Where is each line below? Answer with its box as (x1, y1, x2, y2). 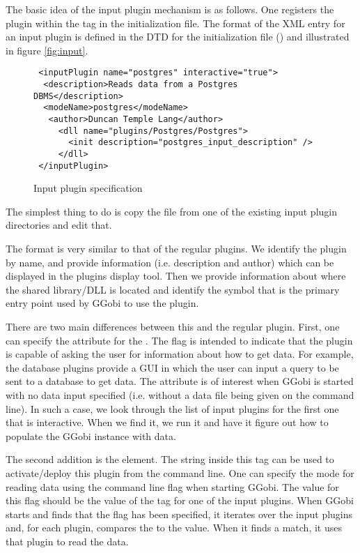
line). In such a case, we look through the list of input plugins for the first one (6, 401, 339, 416)
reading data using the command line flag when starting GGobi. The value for (6, 479, 339, 494)
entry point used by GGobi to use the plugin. (6, 296, 199, 310)
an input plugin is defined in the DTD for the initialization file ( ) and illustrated (6, 29, 350, 44)
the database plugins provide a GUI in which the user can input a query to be (6, 360, 339, 374)
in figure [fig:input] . (6, 43, 88, 57)
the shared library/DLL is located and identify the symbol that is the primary (6, 282, 340, 296)
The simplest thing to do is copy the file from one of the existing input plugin (6, 204, 337, 218)
